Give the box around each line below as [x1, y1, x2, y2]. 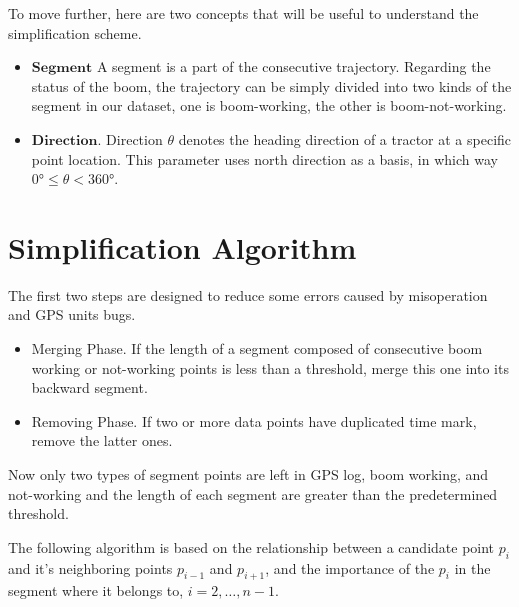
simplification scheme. [8, 22, 142, 43]
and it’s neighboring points [8, 557, 173, 578]
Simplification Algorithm [8, 226, 357, 267]
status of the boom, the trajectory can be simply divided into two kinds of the [31, 75, 512, 96]
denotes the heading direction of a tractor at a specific [178, 128, 512, 149]
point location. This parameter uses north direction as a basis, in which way [31, 148, 498, 169]
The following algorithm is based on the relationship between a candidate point [8, 536, 495, 557]
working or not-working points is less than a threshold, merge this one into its [31, 357, 509, 378]
